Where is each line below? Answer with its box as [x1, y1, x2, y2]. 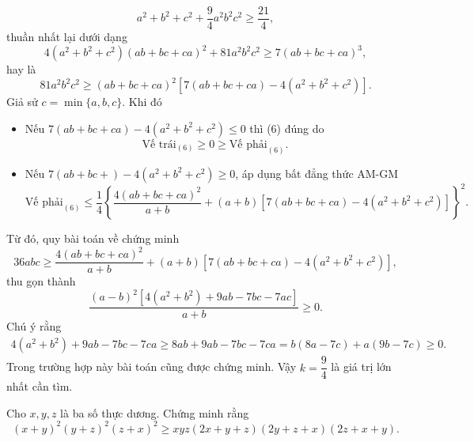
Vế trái [142, 138, 176, 150]
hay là [6, 61, 36, 77]
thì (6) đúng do [249, 119, 324, 136]
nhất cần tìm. [6, 378, 73, 395]
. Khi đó [122, 93, 162, 110]
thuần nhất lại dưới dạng [6, 28, 127, 45]
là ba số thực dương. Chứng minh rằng [60, 404, 249, 421]
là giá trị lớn [331, 358, 392, 375]
